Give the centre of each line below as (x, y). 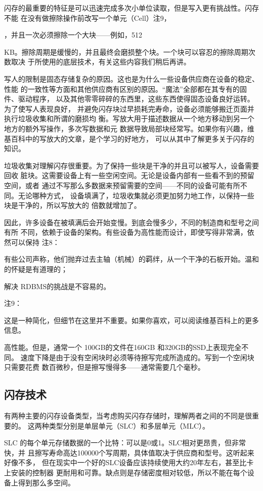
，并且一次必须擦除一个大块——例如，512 (73, 35)
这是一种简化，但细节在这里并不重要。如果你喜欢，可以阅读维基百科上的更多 (131, 320)
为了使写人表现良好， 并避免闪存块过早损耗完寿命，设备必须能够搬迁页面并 (129, 108)
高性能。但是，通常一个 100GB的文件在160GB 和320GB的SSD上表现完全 (123, 347)
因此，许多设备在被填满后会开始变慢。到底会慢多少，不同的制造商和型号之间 (131, 222)
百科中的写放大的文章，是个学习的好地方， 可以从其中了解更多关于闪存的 (133, 138)
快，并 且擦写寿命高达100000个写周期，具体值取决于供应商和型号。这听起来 (129, 452)
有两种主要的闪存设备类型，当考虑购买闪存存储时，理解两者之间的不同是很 (128, 416)
